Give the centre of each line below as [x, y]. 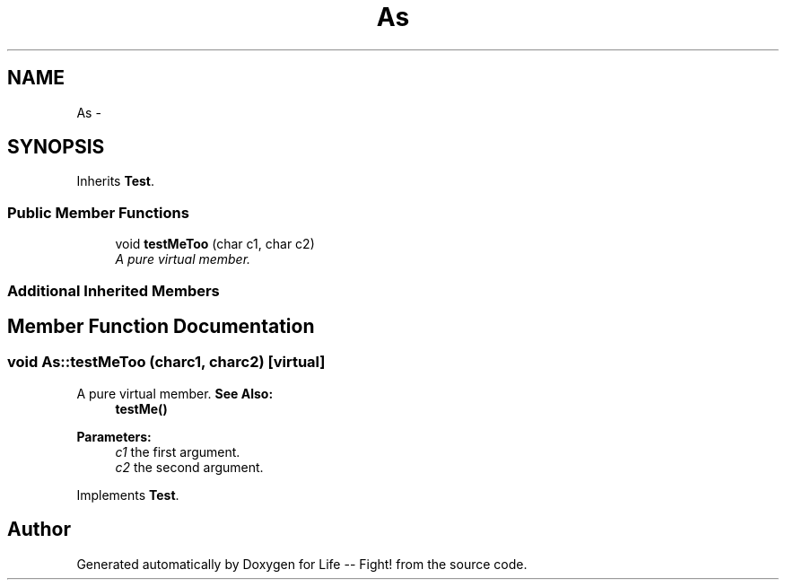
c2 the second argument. [189, 467]
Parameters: [114, 436]
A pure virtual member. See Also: [175, 393]
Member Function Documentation [161, 326]
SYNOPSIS [56, 147]
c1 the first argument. [178, 451]
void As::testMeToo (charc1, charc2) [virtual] [166, 362]
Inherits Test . [116, 181]
